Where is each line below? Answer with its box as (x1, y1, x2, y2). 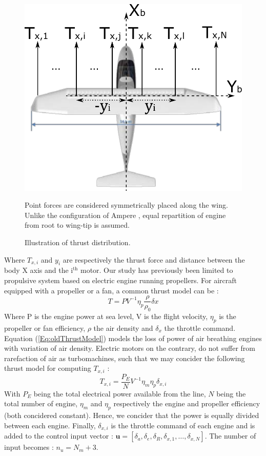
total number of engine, (4, 398, 78, 409)
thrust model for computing (4, 363, 91, 373)
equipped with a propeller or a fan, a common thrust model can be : (4, 285, 219, 295)
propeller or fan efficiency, (4, 322, 86, 333)
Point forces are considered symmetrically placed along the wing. (25, 200, 228, 210)
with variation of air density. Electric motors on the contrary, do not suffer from (4, 343, 255, 353)
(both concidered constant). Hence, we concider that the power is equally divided (4, 410, 259, 421)
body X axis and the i (4, 265, 73, 275)
